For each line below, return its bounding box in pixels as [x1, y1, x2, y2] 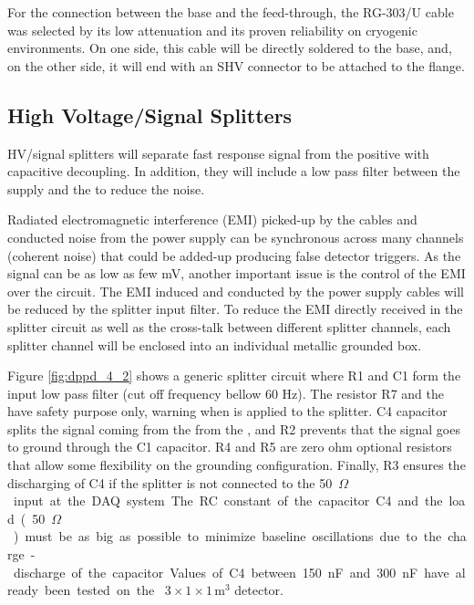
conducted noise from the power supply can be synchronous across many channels [7, 227, 464, 246]
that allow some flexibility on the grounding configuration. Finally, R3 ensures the [7, 455, 466, 475]
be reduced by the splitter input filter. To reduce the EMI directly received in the [7, 299, 463, 318]
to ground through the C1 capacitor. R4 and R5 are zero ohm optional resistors [7, 437, 452, 456]
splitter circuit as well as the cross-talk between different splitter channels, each [7, 317, 451, 336]
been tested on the [44, 580, 155, 600]
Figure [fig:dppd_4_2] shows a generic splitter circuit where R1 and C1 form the [7, 366, 461, 385]
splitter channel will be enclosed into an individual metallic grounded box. [7, 335, 422, 354]
